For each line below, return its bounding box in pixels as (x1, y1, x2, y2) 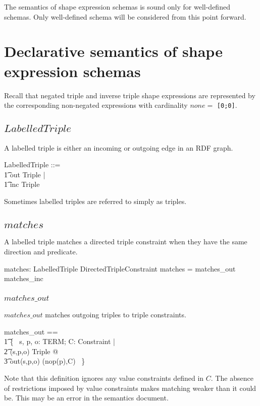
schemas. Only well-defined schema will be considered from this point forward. (4, 11, 246, 22)
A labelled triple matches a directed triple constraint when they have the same (4, 236, 247, 247)
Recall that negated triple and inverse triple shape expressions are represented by (4, 90, 255, 100)
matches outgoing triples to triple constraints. (45, 309, 186, 320)
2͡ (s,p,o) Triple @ (4, 346, 59, 356)
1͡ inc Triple (4, 179, 40, 189)
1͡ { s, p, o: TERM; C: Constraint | (4, 336, 115, 347)
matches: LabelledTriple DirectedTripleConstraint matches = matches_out (4, 263, 236, 274)
